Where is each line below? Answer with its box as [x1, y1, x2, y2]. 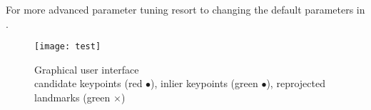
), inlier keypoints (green [151, 76, 258, 91]
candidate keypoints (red [34, 76, 143, 91]
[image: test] [34, 41, 101, 52]
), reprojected [266, 76, 325, 91]
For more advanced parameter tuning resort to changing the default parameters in [6, 2, 365, 16]
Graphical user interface [34, 61, 139, 76]
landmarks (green [34, 90, 111, 105]
